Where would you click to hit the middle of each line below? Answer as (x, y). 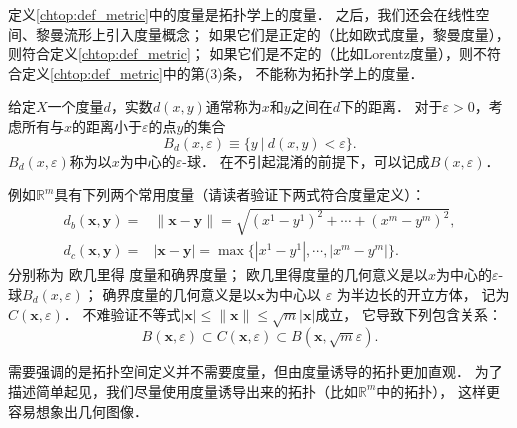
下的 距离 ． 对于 (391, 106)
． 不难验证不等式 (122, 313)
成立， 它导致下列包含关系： (409, 313)
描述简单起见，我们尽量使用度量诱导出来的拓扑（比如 (183, 390)
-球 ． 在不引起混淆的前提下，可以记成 (306, 160)
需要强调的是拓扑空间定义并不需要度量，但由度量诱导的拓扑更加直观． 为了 (255, 371)
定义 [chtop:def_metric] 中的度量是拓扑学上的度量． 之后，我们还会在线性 (242, 14)
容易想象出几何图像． (78, 410)
